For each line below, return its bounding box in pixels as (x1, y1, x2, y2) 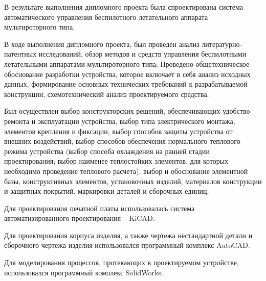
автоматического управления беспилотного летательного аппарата (4, 11, 208, 22)
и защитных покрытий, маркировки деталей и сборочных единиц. (4, 186, 209, 196)
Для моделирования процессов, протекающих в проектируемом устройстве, (4, 257, 239, 268)
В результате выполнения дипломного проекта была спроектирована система (4, 2, 243, 12)
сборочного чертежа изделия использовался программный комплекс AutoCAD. (4, 240, 250, 250)
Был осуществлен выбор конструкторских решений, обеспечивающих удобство (4, 106, 250, 116)
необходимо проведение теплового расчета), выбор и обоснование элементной (4, 165, 248, 176)
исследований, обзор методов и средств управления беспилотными (38, 48, 247, 59)
